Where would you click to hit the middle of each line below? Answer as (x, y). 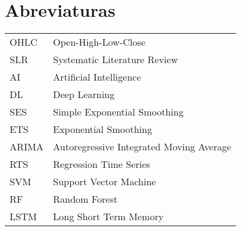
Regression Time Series (102, 164)
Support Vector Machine (105, 182)
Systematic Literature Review (115, 60)
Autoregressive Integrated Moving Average (142, 147)
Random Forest (85, 199)
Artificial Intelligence (97, 77)
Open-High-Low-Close (99, 42)
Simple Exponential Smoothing (118, 112)
